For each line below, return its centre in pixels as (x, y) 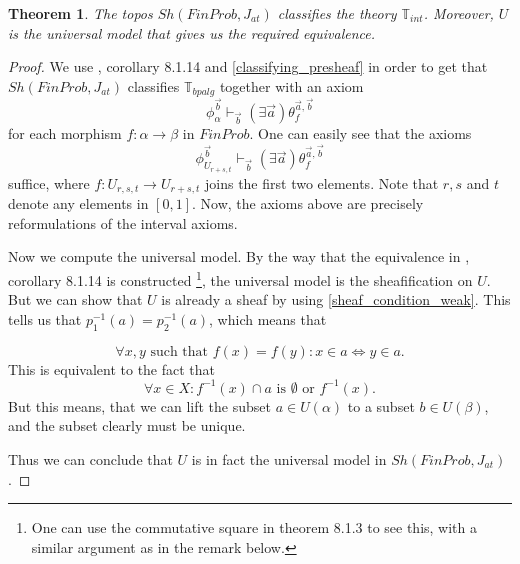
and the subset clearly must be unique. (127, 425)
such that (179, 351)
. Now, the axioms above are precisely (308, 203)
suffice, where (49, 182)
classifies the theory (337, 13)
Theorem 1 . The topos (80, 13)
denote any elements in (78, 203)
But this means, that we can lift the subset (139, 405)
